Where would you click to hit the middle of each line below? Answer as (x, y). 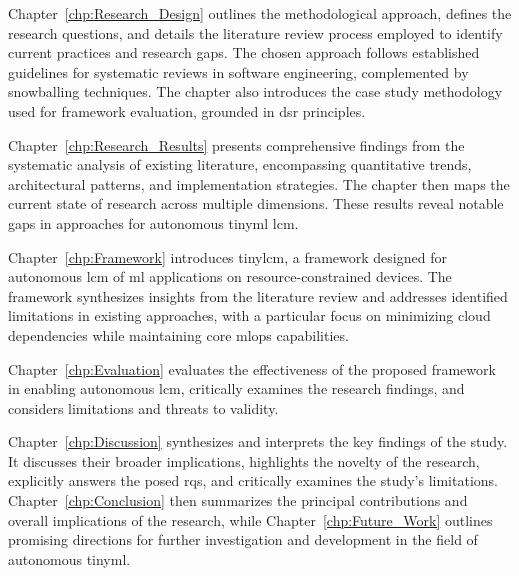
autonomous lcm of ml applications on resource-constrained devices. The (230, 276)
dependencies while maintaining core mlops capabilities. (178, 334)
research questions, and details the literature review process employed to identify (255, 32)
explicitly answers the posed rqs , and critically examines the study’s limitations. (253, 480)
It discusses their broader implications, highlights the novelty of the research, (244, 460)
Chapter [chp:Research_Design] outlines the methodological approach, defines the (260, 13)
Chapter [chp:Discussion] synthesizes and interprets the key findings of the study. (258, 441)
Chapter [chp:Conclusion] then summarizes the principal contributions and (238, 500)
